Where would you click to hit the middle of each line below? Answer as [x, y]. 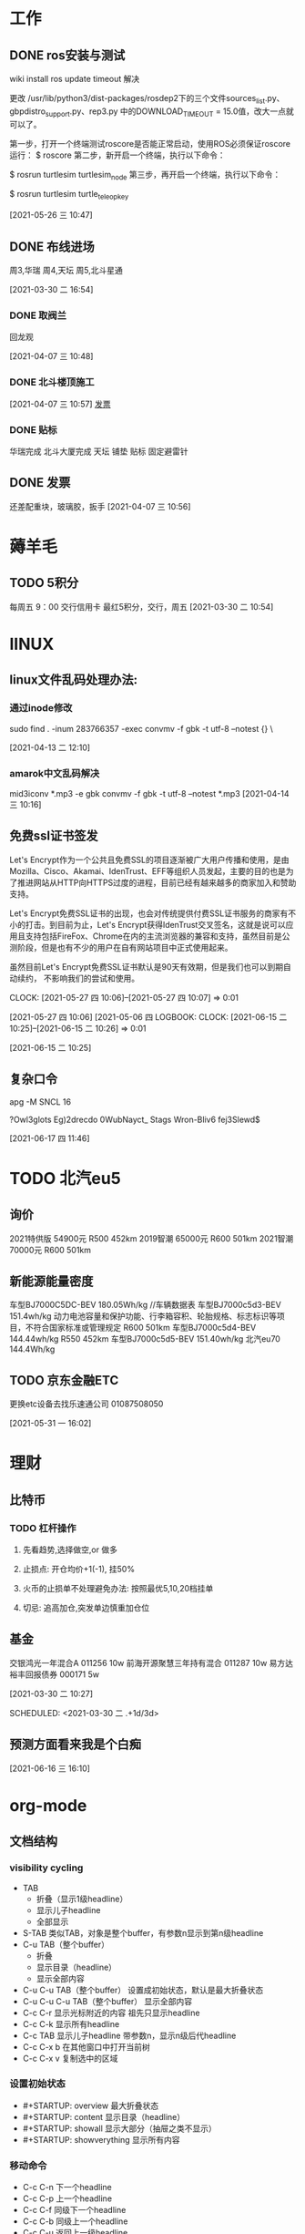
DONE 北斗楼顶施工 [52, 382]
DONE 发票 [40, 483]
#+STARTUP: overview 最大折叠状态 [91, 2105]
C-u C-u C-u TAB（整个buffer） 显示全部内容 [107, 2001]
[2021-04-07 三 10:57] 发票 [60, 404]
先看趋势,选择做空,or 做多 [70, 1549]
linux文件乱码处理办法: [74, 680]
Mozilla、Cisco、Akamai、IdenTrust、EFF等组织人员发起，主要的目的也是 [148, 870]
